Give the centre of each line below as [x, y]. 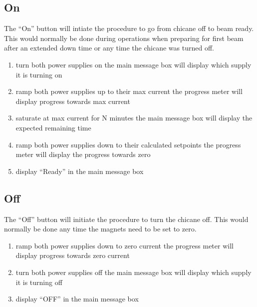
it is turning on [39, 74]
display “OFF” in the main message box [77, 299]
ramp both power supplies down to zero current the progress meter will [125, 245]
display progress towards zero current [73, 255]
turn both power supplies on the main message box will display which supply [133, 64]
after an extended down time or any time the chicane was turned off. [109, 48]
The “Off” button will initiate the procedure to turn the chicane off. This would [126, 219]
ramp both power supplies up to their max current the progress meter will [129, 91]
